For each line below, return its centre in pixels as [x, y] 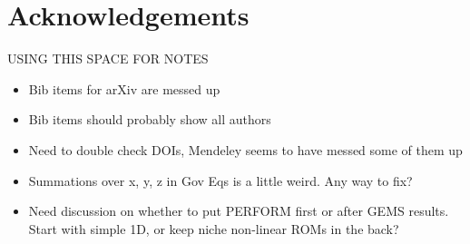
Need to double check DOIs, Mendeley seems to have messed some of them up [245, 149]
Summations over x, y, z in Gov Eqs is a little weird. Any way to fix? [220, 180]
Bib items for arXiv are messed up [124, 88]
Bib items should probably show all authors [150, 119]
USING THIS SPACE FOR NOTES [108, 59]
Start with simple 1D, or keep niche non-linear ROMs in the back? [214, 228]
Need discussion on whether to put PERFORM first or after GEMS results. [239, 211]
